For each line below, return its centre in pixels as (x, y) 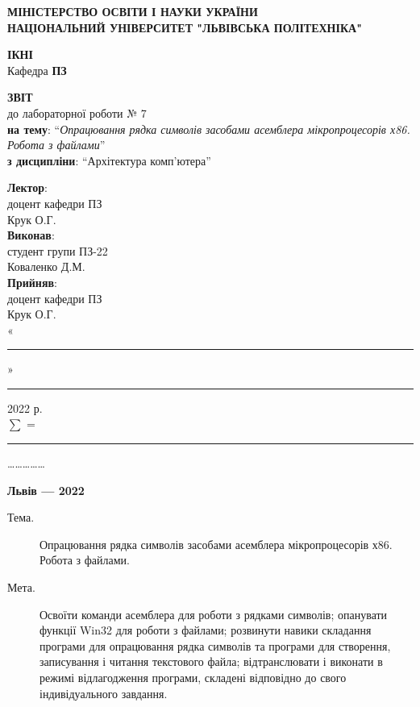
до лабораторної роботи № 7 (77, 112)
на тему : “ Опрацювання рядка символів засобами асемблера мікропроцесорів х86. (209, 129)
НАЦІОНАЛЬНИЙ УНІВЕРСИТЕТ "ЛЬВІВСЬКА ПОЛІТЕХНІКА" (185, 27)
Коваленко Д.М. (46, 266)
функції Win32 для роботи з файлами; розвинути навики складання (206, 630)
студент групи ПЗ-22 (58, 250)
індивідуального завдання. (104, 693)
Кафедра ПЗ (37, 70)
